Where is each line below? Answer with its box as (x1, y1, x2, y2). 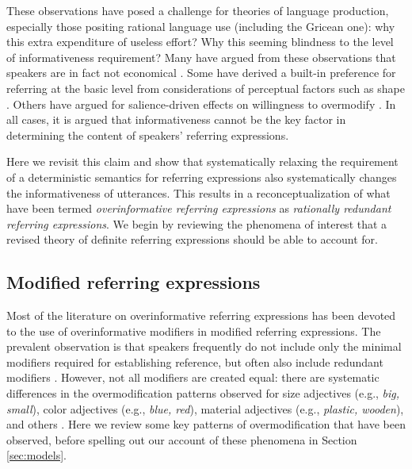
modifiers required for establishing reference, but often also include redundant (6, 353, 383, 370)
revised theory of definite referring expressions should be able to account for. (6, 231, 378, 248)
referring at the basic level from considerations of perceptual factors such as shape (6, 79, 405, 96)
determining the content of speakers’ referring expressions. (6, 126, 289, 143)
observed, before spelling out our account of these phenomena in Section (6, 431, 357, 448)
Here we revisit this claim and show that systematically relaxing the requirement (6, 153, 399, 170)
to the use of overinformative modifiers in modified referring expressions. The (6, 322, 381, 339)
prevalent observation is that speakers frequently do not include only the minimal (6, 338, 402, 355)
